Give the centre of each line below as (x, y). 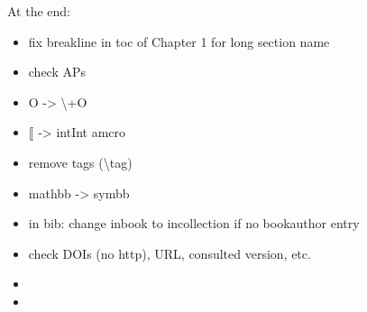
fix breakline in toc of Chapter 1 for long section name (179, 41)
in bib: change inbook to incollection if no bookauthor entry (194, 223)
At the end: (39, 11)
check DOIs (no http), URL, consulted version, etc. (170, 253)
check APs (57, 72)
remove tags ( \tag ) (80, 162)
